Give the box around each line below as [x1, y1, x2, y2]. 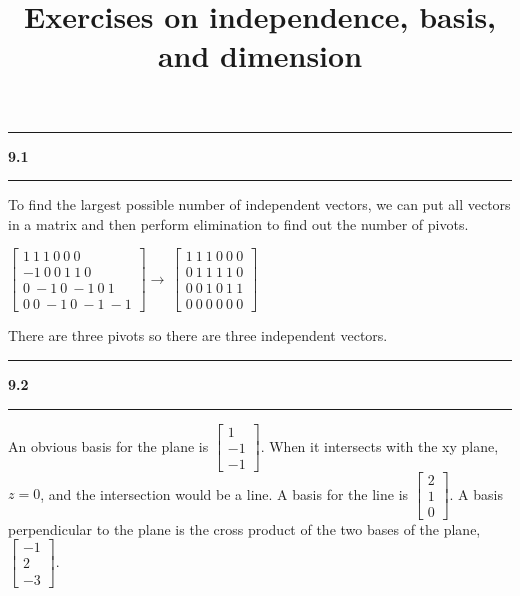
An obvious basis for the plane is [8, 435, 209, 456]
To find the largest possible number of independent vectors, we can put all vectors [8, 194, 511, 215]
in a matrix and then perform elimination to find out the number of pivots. [8, 213, 469, 234]
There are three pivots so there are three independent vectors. [8, 325, 388, 346]
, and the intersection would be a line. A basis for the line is [40, 483, 409, 504]
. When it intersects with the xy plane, [260, 435, 499, 456]
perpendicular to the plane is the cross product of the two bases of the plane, [8, 518, 481, 539]
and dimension [157, 35, 363, 76]
